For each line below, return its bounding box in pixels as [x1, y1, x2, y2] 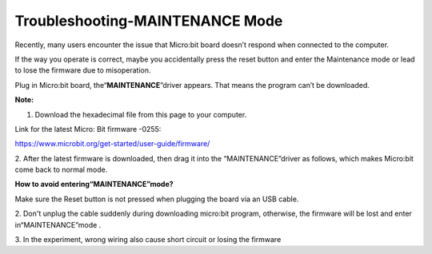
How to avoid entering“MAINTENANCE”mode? [14, 180, 174, 189]
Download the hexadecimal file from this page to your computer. [34, 109, 247, 119]
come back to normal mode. [14, 165, 108, 175]
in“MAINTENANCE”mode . [14, 220, 102, 229]
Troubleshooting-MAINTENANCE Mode [14, 12, 283, 30]
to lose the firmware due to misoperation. [14, 65, 151, 75]
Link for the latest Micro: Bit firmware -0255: [14, 124, 162, 133]
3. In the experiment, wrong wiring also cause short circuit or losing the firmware [14, 235, 282, 244]
